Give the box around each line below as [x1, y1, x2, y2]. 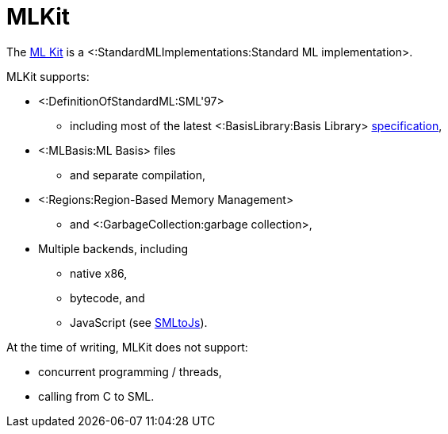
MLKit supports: [6, 69, 90, 83]
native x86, [70, 266, 128, 280]
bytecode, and [70, 290, 145, 305]
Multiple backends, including [38, 241, 189, 255]
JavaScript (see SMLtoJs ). [70, 315, 208, 329]
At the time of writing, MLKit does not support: [6, 340, 248, 354]
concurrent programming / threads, [38, 364, 222, 378]
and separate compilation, [70, 167, 205, 182]
